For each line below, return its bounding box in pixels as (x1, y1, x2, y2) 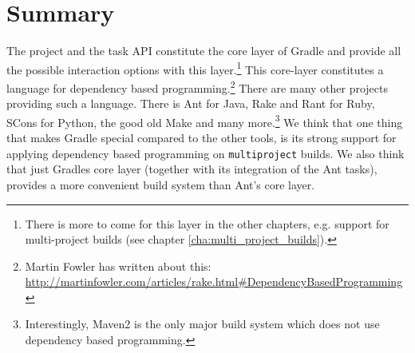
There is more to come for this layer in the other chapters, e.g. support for (25, 215, 389, 232)
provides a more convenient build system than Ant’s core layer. (6, 176, 315, 192)
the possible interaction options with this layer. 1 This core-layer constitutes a (6, 58, 384, 77)
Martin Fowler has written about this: (25, 257, 211, 274)
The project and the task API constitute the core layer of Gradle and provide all (6, 42, 401, 59)
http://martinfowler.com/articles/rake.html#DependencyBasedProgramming (25, 273, 403, 290)
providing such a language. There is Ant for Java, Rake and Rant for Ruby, (6, 95, 375, 112)
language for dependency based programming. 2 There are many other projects (6, 77, 389, 96)
